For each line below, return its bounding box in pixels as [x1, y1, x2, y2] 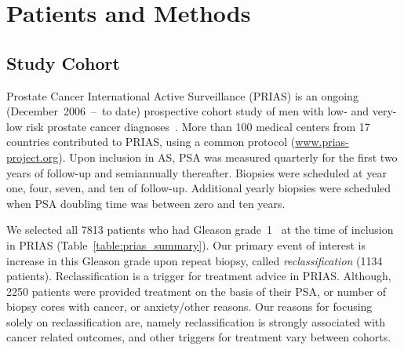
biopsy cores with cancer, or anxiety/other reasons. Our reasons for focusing [6, 298, 373, 315]
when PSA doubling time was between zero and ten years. [6, 195, 286, 211]
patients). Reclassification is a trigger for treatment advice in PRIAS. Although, [6, 268, 391, 284]
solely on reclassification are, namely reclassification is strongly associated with [6, 313, 386, 330]
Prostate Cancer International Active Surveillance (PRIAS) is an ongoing [6, 87, 359, 104]
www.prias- [295, 133, 349, 150]
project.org [6, 148, 59, 165]
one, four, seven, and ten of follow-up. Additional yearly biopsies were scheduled [6, 180, 391, 196]
